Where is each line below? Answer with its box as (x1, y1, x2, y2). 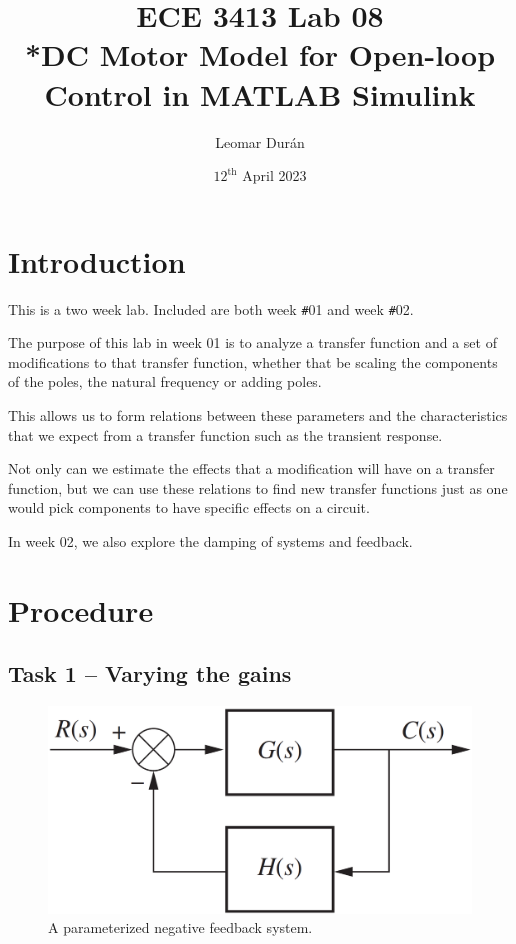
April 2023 (242, 165, 307, 186)
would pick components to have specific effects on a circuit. (8, 497, 370, 518)
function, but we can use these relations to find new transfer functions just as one (8, 477, 508, 498)
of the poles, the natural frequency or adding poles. (8, 371, 322, 392)
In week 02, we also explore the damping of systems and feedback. (8, 531, 413, 552)
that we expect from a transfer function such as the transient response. (8, 424, 443, 445)
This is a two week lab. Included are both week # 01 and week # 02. (8, 298, 414, 319)
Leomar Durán (215, 131, 305, 152)
